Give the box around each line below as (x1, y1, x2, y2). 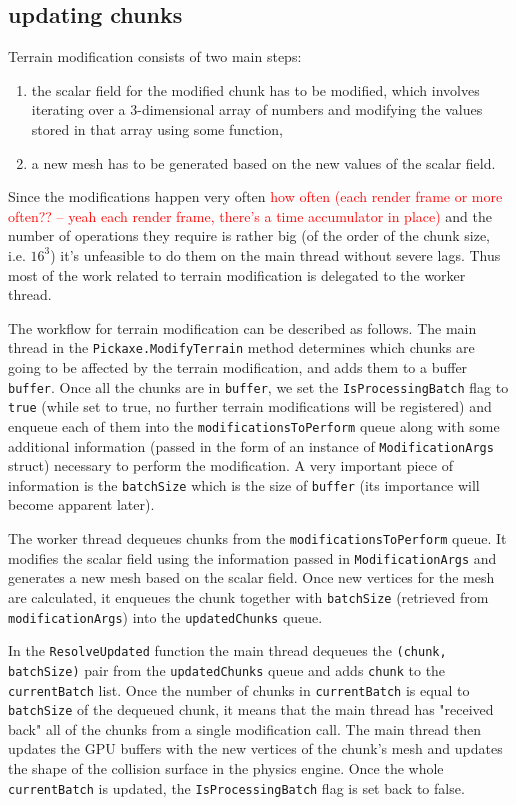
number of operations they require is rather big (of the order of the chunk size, (8, 225, 491, 246)
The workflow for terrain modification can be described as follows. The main (8, 317, 477, 338)
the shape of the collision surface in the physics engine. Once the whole (8, 758, 444, 779)
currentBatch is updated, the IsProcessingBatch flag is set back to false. (8, 777, 465, 798)
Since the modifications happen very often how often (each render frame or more (8, 186, 503, 207)
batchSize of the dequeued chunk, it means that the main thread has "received (8, 699, 494, 720)
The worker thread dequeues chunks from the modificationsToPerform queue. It (8, 528, 507, 549)
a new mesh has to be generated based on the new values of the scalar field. (31, 152, 496, 173)
